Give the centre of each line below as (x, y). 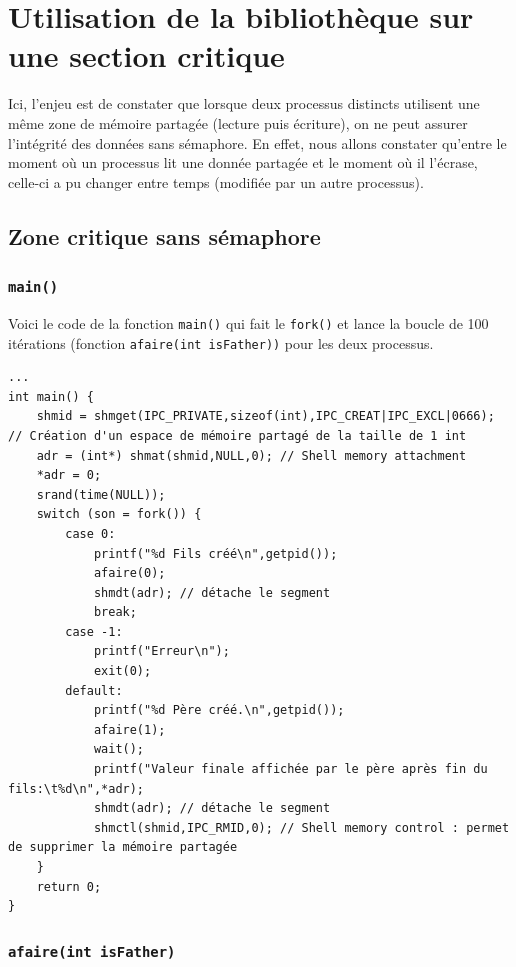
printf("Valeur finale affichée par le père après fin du (290, 769)
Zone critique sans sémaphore (164, 235)
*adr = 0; (69, 475)
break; (115, 612)
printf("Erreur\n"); (161, 651)
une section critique (146, 55)
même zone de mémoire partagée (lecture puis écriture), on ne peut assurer (238, 122)
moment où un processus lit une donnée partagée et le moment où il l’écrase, (243, 162)
